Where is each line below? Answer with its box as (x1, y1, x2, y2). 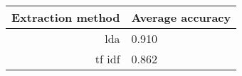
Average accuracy (131, 9, 231, 25)
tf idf (95, 51, 120, 67)
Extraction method (11, 9, 120, 25)
